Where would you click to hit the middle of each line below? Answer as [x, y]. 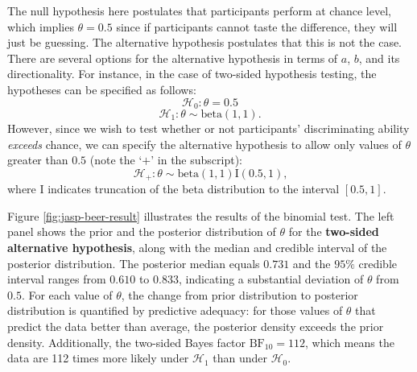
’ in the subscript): [196, 160]
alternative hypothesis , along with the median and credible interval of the [197, 248]
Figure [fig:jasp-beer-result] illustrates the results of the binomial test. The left [201, 215]
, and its [379, 58]
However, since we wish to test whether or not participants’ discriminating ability [208, 128]
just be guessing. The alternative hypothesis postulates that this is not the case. [205, 42]
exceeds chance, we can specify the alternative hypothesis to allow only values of [204, 144]
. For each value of [67, 294]
